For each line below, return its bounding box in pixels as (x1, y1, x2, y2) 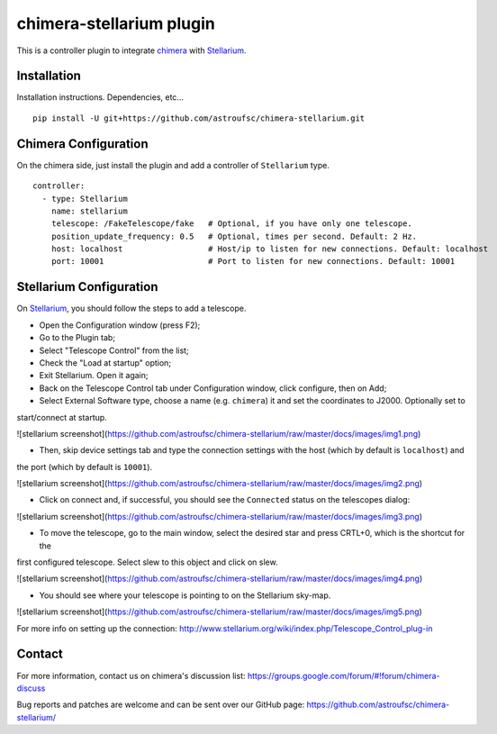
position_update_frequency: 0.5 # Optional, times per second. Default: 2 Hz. (50, 231, 418, 241)
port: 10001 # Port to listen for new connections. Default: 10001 (50, 257, 456, 267)
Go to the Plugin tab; (39, 332, 116, 343)
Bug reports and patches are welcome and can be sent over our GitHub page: (16, 699, 305, 711)
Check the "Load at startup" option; (39, 357, 171, 368)
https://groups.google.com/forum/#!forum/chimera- (247, 670, 440, 681)
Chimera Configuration (16, 136, 149, 151)
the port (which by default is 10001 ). (16, 461, 153, 472)
